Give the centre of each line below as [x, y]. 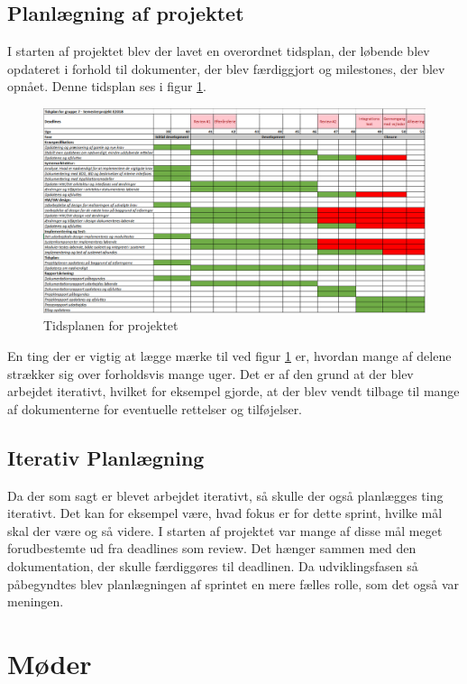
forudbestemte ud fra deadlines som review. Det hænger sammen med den [212, 548]
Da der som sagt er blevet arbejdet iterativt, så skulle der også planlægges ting [225, 495]
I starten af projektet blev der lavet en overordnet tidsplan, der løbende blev [219, 51]
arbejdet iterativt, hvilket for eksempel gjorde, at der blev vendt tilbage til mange [233, 391]
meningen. [36, 601]
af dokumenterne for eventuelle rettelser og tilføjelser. [155, 408]
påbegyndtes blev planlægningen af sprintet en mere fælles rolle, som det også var [233, 583]
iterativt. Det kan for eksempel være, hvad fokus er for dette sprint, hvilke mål [225, 513]
